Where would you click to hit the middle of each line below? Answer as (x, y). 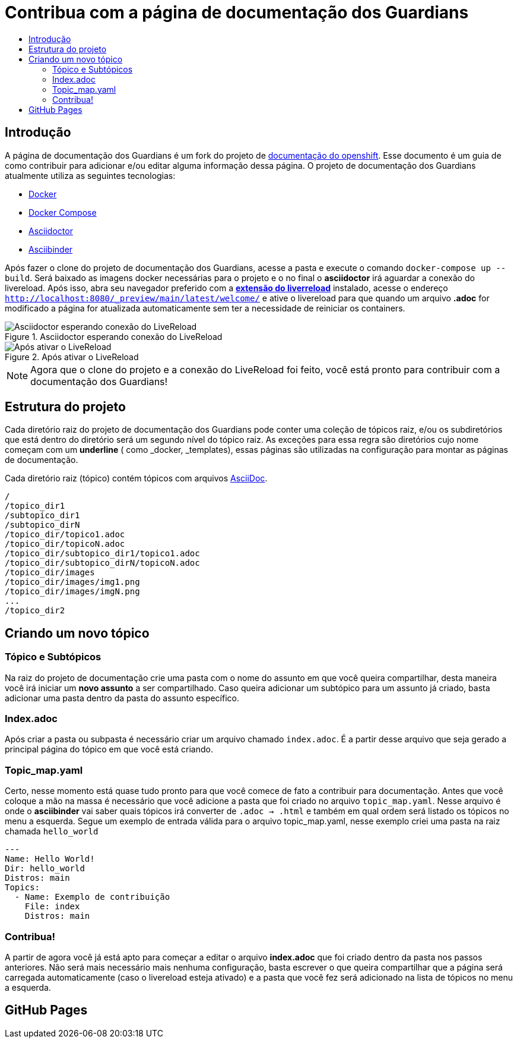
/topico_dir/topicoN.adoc (65, 544)
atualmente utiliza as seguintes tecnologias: (90, 175)
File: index (52, 907)
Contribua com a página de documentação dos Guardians (237, 12)
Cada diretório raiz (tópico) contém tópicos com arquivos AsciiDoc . (136, 478)
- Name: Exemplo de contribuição (92, 897)
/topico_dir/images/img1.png (72, 582)
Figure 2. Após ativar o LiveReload (72, 357)
